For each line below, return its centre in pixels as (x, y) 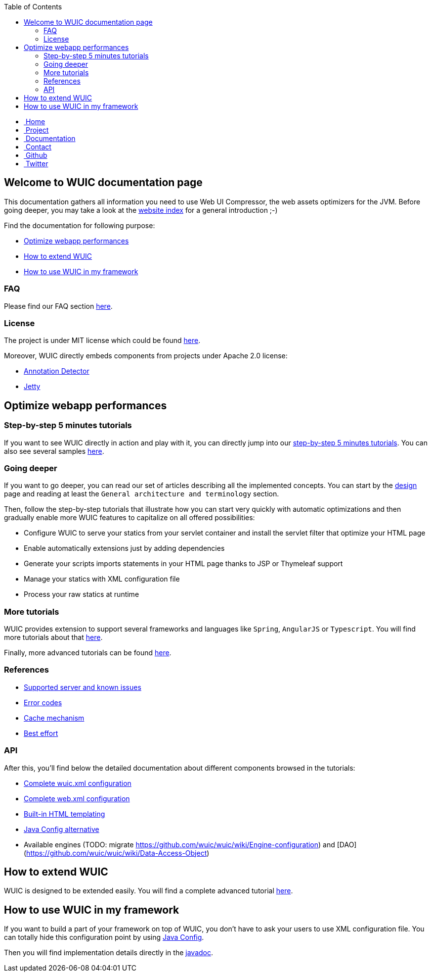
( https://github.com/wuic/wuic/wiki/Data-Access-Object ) (117, 853)
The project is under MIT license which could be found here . (102, 341)
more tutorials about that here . (53, 637)
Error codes (43, 702)
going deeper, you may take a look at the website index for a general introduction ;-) (141, 210)
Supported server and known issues (83, 687)
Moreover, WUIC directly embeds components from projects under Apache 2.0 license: (146, 356)
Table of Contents (33, 7)
